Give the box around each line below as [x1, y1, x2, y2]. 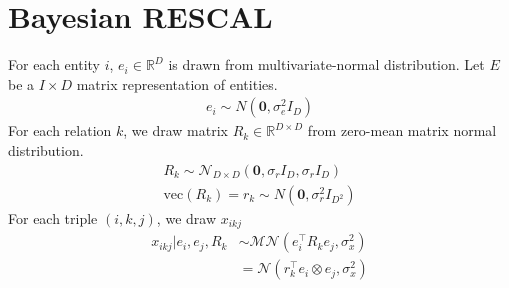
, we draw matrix [123, 120, 228, 141]
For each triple [8, 207, 98, 228]
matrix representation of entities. [76, 73, 278, 94]
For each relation [8, 120, 112, 141]
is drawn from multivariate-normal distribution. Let [168, 54, 485, 75]
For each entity [8, 54, 101, 75]
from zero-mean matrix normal [307, 120, 497, 141]
